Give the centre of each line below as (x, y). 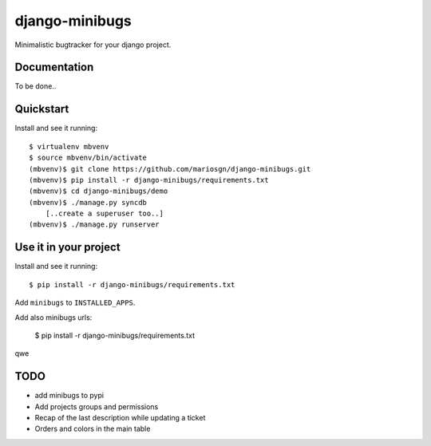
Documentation (54, 67)
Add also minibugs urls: (53, 317)
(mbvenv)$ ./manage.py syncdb (88, 202)
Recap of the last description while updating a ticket (120, 418)
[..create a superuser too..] (104, 214)
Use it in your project (67, 247)
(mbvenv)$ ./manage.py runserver (94, 225)
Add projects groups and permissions (97, 406)
